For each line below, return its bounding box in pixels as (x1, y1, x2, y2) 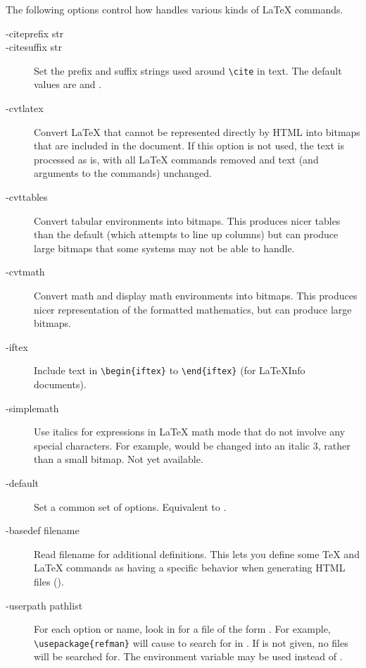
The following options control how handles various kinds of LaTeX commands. (6, 2, 343, 16)
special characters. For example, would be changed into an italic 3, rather (34, 438, 351, 452)
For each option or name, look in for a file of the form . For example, (34, 621, 331, 636)
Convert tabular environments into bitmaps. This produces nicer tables (34, 213, 341, 228)
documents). (34, 377, 87, 391)
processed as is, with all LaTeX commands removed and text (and (34, 151, 319, 166)
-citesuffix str (6, 39, 62, 54)
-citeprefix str (6, 25, 64, 40)
